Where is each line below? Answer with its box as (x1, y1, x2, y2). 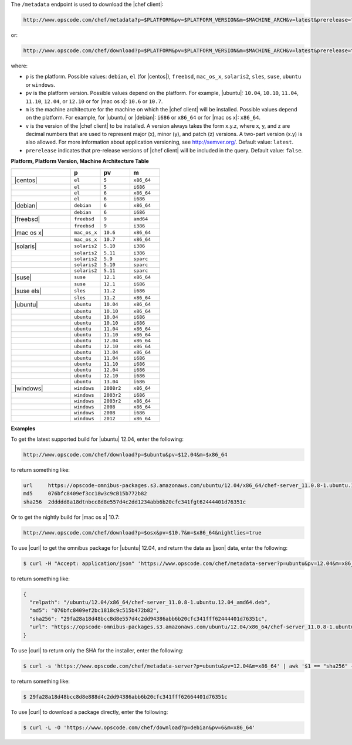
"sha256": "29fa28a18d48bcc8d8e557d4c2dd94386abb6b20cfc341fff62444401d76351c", (29, 615, 268, 622)
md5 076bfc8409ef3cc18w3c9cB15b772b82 (23, 490, 147, 497)
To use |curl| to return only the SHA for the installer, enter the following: (11, 647, 184, 654)
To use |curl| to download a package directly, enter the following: (11, 708, 168, 715)
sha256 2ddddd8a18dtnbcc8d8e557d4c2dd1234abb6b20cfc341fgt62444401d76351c (23, 498, 246, 505)
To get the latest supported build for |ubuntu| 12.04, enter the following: (11, 436, 184, 443)
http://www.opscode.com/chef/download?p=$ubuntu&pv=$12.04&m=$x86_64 (23, 451, 228, 458)
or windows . (25, 81, 56, 88)
